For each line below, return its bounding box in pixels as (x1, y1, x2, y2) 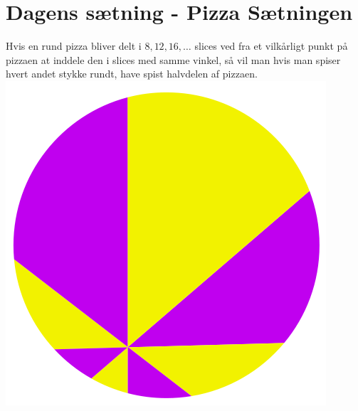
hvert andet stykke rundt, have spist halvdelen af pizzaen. (6, 66, 258, 81)
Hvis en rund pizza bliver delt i (6, 38, 142, 53)
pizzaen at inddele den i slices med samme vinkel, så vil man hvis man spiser (6, 52, 341, 67)
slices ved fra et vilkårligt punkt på (194, 38, 348, 53)
